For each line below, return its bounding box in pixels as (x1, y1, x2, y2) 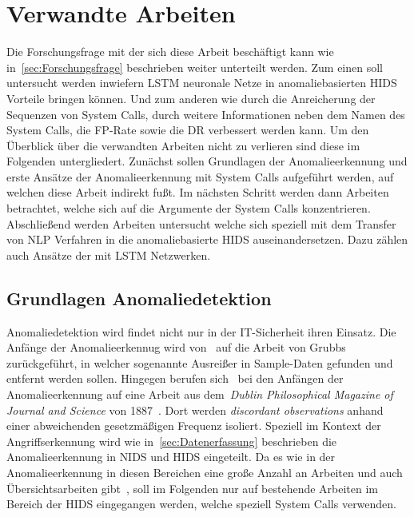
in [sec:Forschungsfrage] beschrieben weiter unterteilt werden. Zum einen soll (6, 58, 383, 75)
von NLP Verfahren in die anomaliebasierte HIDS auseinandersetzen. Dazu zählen (6, 231, 408, 248)
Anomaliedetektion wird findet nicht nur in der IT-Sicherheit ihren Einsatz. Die (6, 323, 396, 340)
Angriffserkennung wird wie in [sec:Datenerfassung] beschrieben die (6, 432, 337, 449)
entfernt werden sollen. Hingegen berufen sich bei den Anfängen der (6, 370, 344, 387)
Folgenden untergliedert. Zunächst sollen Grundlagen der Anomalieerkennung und (6, 153, 408, 169)
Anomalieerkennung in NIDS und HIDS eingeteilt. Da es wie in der (6, 448, 336, 465)
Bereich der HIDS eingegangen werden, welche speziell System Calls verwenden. (6, 495, 397, 512)
